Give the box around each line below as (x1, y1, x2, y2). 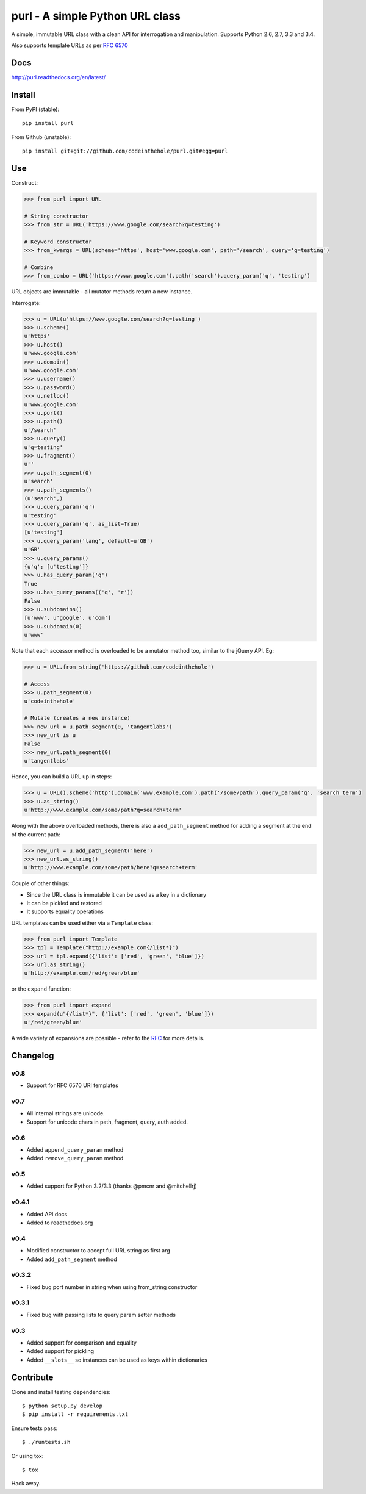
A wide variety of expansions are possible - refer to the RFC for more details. (11, 1035, 204, 1042)
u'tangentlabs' (24, 757, 70, 764)
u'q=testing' (24, 444, 63, 451)
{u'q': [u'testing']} (24, 563, 89, 570)
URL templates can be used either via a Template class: (11, 919, 154, 927)
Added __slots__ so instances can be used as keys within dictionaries (26, 1356, 207, 1363)
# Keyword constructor (24, 238, 92, 245)
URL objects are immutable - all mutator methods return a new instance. (11, 288, 193, 295)
